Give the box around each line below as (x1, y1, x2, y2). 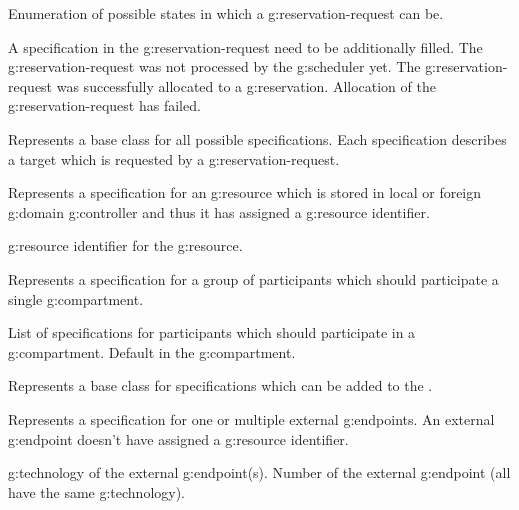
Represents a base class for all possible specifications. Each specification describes (8, 128, 507, 149)
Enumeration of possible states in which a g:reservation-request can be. (8, 3, 444, 23)
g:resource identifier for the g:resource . (8, 235, 243, 256)
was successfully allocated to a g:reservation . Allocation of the (56, 75, 436, 96)
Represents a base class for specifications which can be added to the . (8, 375, 433, 396)
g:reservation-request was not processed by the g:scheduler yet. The (8, 56, 421, 77)
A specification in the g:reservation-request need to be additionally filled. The (8, 36, 483, 57)
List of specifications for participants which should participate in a (8, 322, 416, 343)
